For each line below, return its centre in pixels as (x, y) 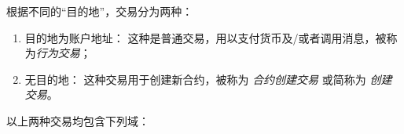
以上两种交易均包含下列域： (78, 120)
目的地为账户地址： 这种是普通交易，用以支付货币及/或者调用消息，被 (206, 37)
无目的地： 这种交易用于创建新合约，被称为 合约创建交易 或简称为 (195, 79)
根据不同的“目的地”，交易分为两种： (100, 11)
